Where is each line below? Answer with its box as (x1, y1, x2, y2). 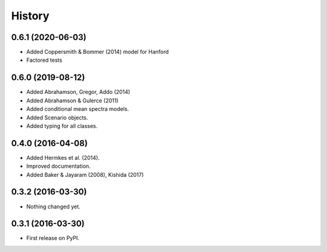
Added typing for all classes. (26, 122, 98, 130)
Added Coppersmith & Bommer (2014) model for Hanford (26, 48, 169, 56)
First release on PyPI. (26, 234, 80, 242)
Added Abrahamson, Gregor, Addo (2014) (26, 88, 130, 96)
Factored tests (26, 56, 63, 64)
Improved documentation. (26, 162, 91, 170)
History (11, 9, 50, 22)
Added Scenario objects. (26, 114, 88, 121)
